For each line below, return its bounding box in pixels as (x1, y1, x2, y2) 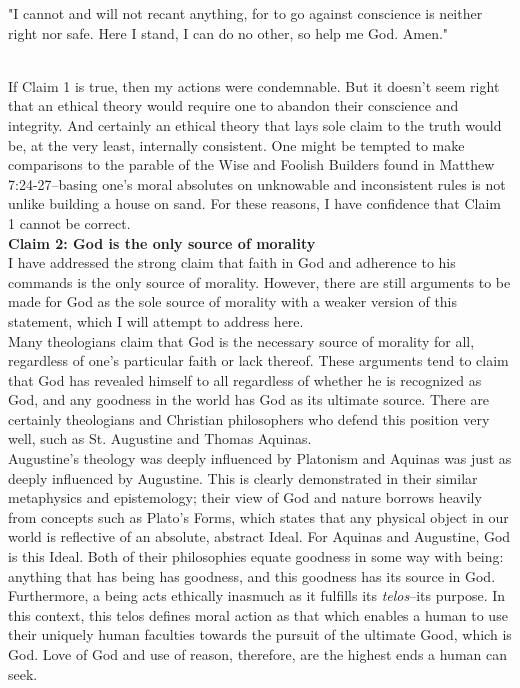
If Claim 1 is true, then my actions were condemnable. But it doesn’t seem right (8, 75, 500, 96)
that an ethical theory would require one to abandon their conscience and (8, 95, 459, 116)
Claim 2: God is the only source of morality (8, 232, 316, 253)
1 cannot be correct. (8, 212, 131, 233)
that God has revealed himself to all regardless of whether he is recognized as (8, 369, 482, 390)
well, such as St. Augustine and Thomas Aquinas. (8, 428, 312, 449)
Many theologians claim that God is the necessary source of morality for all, (8, 330, 475, 351)
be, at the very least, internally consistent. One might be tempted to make (8, 134, 465, 155)
